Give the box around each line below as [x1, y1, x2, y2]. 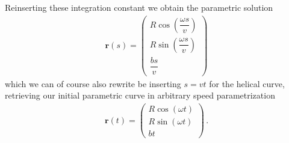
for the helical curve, [209, 77, 285, 90]
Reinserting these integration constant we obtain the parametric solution [5, 1, 273, 13]
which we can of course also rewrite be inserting [5, 77, 181, 90]
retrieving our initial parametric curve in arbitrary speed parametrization [5, 89, 275, 102]
